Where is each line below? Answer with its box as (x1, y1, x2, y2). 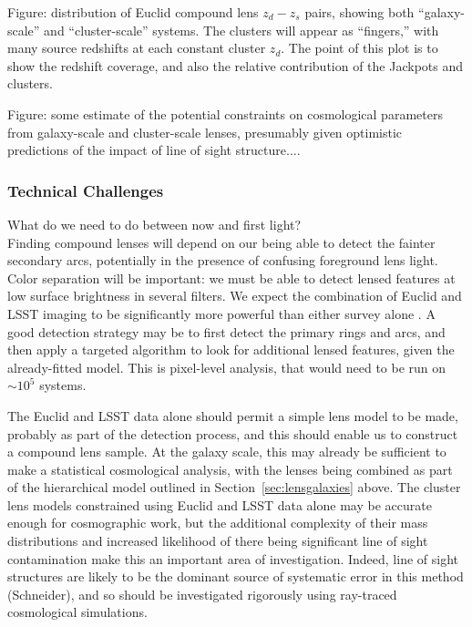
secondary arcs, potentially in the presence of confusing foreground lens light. (7, 251, 438, 270)
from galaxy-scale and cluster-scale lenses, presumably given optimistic (7, 122, 403, 141)
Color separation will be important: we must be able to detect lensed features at (7, 268, 456, 287)
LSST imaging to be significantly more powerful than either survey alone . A (7, 303, 436, 323)
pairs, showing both (304, 3, 415, 21)
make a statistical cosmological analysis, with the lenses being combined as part (7, 459, 453, 478)
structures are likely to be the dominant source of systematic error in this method (7, 567, 464, 586)
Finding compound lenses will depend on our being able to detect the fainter (7, 232, 436, 252)
